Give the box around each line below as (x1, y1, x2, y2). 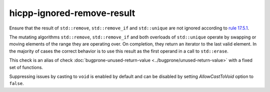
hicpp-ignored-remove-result (9, 7, 135, 18)
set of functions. (9, 64, 43, 70)
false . (9, 80, 24, 86)
